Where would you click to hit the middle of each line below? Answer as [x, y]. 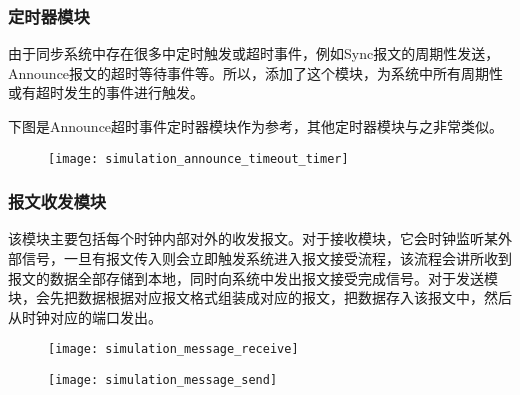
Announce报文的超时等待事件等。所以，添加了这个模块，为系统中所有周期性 [256, 72]
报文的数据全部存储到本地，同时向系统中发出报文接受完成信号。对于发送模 [253, 277]
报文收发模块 [57, 201]
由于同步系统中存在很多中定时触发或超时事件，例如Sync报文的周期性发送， [254, 53]
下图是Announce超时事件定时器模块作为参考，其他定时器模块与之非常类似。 [256, 126]
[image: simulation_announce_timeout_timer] [198, 158]
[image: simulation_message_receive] [173, 349]
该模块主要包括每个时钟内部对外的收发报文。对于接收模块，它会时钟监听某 [253, 238]
